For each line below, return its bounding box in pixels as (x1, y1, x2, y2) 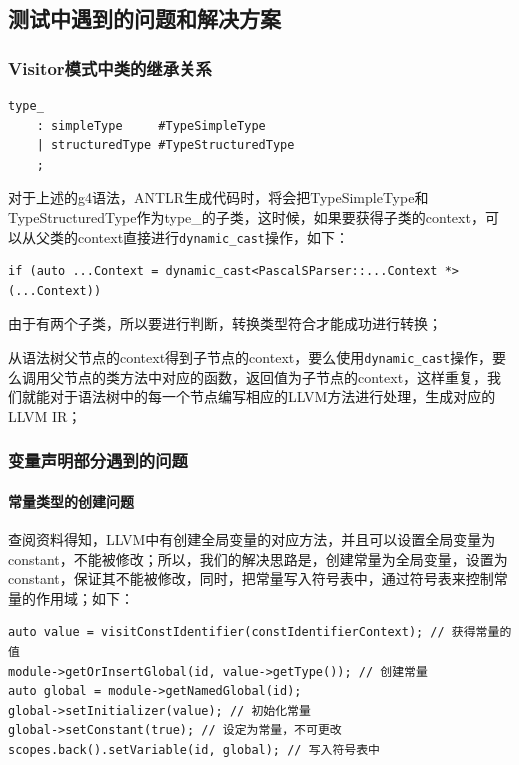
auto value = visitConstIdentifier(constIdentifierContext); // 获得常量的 (8, 625, 512, 640)
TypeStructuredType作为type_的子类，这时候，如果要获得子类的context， (8, 206, 485, 227)
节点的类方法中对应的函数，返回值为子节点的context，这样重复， (63, 366, 488, 387)
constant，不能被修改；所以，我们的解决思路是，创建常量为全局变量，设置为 (8, 548, 508, 569)
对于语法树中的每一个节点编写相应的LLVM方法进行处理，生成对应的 (49, 386, 496, 407)
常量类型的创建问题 (8, 490, 134, 511)
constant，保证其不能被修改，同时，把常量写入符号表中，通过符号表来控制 (8, 568, 494, 589)
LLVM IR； (8, 405, 82, 426)
